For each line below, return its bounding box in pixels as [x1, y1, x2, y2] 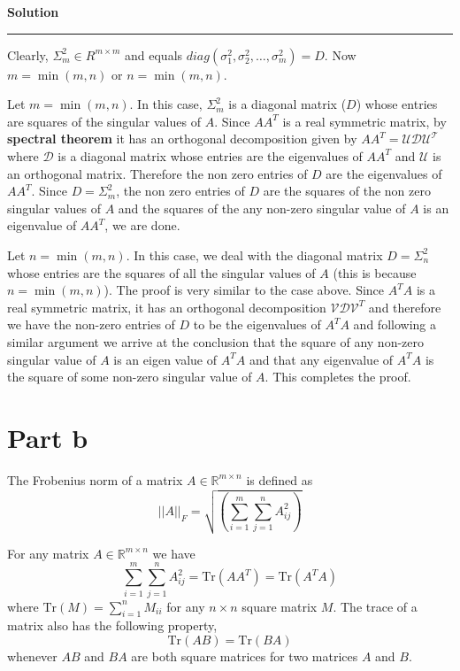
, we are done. [104, 216, 180, 235]
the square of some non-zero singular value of [7, 367, 252, 386]
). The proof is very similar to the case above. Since [103, 281, 385, 299]
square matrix [241, 597, 318, 615]
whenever [7, 646, 57, 665]
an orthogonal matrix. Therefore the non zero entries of [7, 164, 308, 182]
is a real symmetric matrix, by [282, 112, 447, 130]
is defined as [246, 470, 313, 489]
